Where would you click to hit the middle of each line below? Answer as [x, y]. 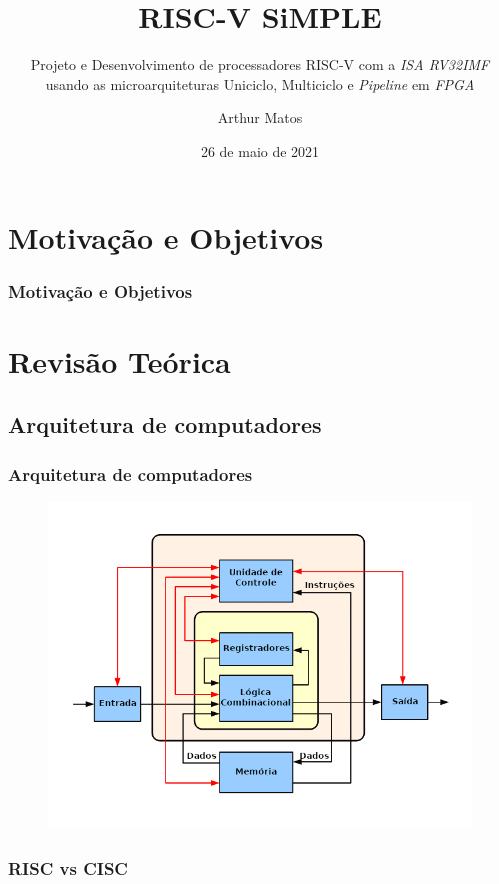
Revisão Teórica [119, 360]
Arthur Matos [260, 117]
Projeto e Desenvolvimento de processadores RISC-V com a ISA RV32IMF [260, 64]
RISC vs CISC [68, 867]
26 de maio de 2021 [260, 150]
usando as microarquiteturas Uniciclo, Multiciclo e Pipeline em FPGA [260, 83]
